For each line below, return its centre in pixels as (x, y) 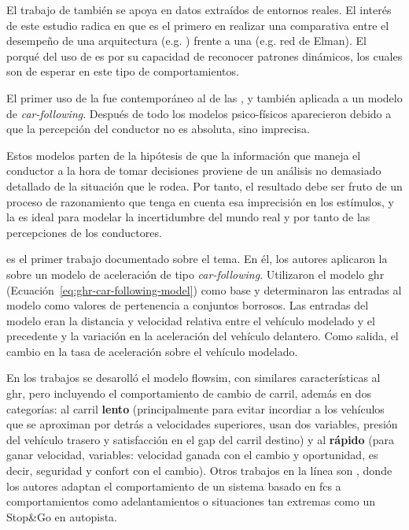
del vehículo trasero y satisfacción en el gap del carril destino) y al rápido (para (200, 439)
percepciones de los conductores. (84, 232)
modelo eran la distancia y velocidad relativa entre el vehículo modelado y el (191, 320)
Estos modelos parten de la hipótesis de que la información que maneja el (184, 155)
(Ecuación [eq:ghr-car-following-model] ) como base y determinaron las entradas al (204, 289)
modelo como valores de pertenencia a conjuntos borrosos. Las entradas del (188, 305)
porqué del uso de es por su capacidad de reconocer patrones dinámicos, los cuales (204, 56)
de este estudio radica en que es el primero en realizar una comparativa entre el (198, 25)
